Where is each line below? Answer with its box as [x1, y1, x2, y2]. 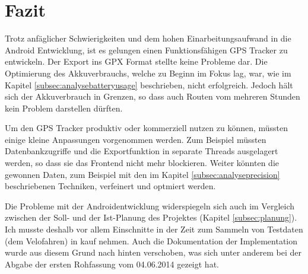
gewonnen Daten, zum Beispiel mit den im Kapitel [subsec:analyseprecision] [5, 168, 280, 180]
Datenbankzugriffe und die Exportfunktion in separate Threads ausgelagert [5, 145, 278, 157]
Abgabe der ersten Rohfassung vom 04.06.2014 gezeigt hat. [5, 257, 219, 270]
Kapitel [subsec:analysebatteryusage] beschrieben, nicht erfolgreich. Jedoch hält [5, 78, 293, 91]
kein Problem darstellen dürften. [5, 101, 123, 114]
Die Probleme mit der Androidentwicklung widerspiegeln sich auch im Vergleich [5, 199, 295, 212]
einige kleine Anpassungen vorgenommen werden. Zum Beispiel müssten [5, 133, 266, 145]
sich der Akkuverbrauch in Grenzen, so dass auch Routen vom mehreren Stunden [5, 90, 300, 103]
